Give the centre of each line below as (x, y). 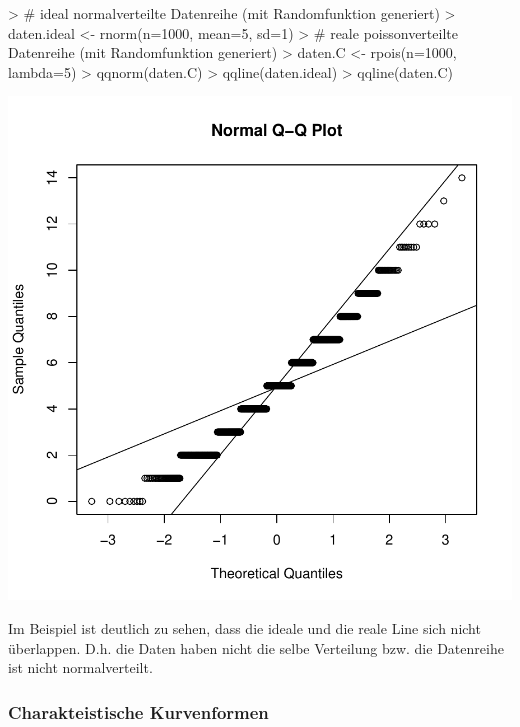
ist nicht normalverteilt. (80, 667)
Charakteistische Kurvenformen (138, 711)
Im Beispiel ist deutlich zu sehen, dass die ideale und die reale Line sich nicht (244, 627)
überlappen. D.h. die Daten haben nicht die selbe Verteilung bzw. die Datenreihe (256, 647)
